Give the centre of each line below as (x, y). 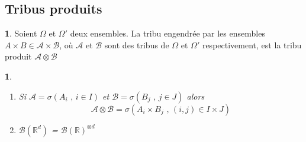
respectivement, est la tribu (252, 44)
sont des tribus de (137, 44)
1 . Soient (21, 33)
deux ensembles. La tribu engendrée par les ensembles (168, 33)
